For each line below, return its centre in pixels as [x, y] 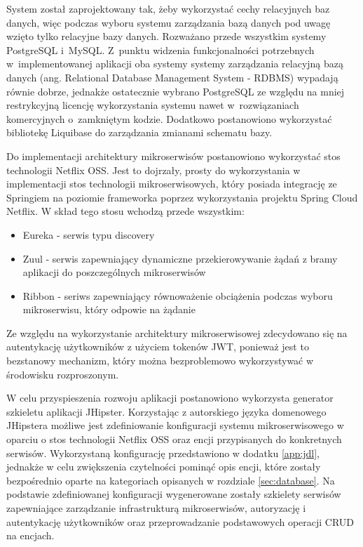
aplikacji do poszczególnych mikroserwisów [114, 272]
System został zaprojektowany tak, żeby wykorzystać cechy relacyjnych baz [168, 8]
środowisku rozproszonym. [63, 374]
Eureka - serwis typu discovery [89, 234]
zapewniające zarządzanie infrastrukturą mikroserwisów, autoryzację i [156, 508]
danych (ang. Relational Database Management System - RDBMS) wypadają [172, 77]
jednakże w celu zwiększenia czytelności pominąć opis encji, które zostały [164, 467]
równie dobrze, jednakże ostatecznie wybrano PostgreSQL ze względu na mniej [176, 91]
